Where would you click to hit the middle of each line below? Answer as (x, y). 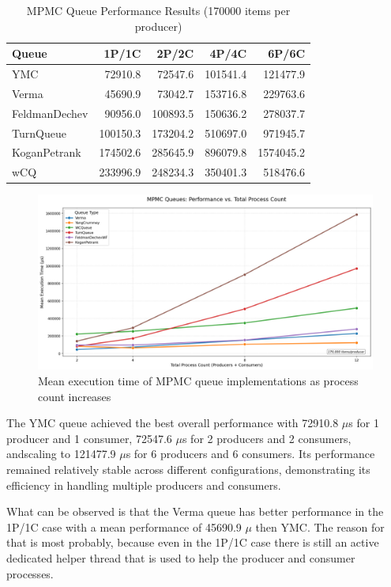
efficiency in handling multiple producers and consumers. (144, 485)
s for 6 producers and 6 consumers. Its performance (250, 454)
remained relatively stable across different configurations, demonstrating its (188, 470)
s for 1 (364, 423)
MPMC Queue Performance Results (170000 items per (158, 10)
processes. (30, 573)
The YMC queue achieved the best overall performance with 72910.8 (173, 423)
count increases (75, 396)
